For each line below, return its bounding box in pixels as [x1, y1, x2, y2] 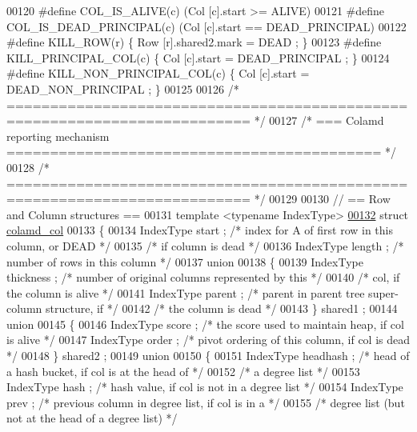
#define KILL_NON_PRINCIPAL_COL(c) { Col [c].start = [6, 65, 310, 82]
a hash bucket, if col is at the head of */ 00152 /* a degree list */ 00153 [6, 362, 360, 379]
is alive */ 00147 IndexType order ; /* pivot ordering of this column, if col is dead [6, 331, 411, 348]
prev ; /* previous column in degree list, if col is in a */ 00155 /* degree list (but [6, 394, 405, 410]
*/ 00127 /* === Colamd [254, 112, 384, 129]
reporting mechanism [6, 127, 110, 144]
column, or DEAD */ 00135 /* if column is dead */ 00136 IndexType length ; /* [6, 237, 404, 254]
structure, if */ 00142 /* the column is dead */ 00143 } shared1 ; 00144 [45, 300, 398, 317]
